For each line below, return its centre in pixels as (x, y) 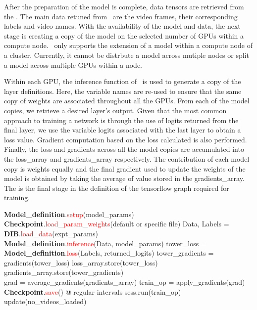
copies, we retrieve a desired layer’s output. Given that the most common (115, 110)
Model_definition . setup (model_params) (69, 214)
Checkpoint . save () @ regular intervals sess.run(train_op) (93, 291)
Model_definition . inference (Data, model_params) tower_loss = (105, 243)
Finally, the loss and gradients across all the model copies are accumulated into (124, 149)
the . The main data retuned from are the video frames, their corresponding (121, 16)
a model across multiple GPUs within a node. (73, 65)
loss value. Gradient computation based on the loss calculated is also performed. (126, 139)
